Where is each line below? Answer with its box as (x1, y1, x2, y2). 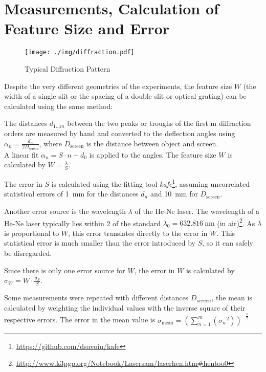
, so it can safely (202, 237, 253, 248)
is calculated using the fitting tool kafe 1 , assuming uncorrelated (51, 177, 250, 189)
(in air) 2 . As (217, 216, 255, 228)
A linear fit (4, 149, 39, 160)
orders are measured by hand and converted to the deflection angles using (4, 127, 235, 138)
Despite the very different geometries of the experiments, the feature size (4, 80, 232, 91)
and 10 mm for (150, 188, 198, 199)
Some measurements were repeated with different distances (4, 292, 189, 303)
